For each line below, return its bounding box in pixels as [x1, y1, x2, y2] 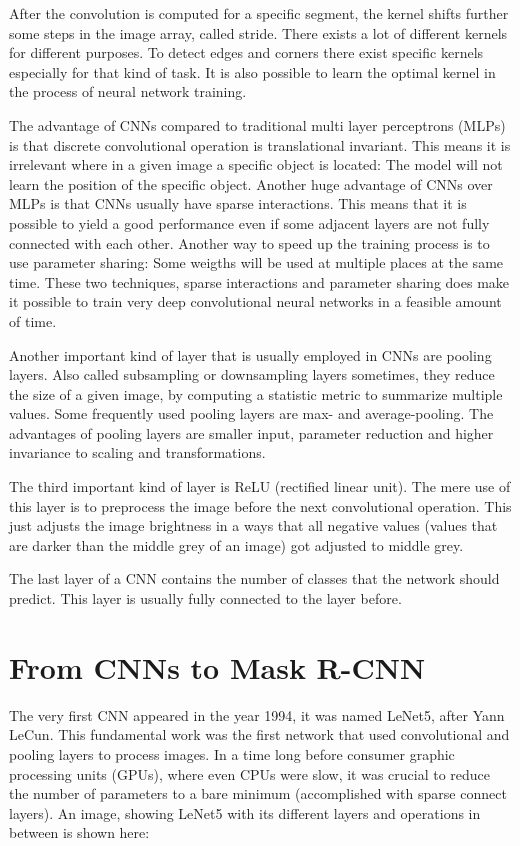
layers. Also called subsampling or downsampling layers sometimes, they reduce [9, 364, 495, 385]
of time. [9, 310, 57, 331]
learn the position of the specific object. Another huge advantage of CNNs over [9, 173, 493, 194]
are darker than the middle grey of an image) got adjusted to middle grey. [9, 534, 464, 555]
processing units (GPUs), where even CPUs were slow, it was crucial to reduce [9, 763, 491, 784]
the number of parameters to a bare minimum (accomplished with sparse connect [9, 783, 507, 804]
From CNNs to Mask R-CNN [9, 646, 426, 687]
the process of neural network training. [9, 81, 247, 102]
